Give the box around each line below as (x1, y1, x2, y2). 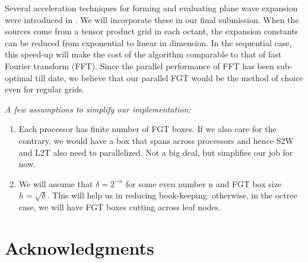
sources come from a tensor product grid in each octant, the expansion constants (5, 25, 299, 37)
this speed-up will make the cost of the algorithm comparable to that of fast (5, 48, 282, 60)
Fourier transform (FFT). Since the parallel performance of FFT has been (5, 59, 274, 72)
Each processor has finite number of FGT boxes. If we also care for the (18, 123, 277, 135)
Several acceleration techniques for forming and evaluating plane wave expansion (5, 2, 298, 14)
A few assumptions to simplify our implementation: (5, 102, 191, 115)
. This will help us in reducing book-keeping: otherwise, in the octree (47, 189, 297, 201)
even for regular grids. (5, 83, 85, 95)
